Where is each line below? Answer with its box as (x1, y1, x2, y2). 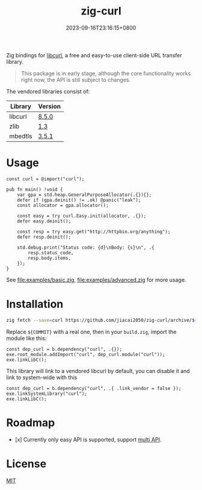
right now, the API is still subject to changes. (20, 76, 131, 83)
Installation (6, 297, 64, 311)
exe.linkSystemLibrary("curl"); (6, 391, 87, 397)
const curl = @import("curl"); (6, 176, 85, 182)
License (6, 457, 47, 471)
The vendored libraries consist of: (6, 87, 90, 95)
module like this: (6, 335, 47, 342)
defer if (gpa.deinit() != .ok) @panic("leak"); (17, 197, 141, 203)
